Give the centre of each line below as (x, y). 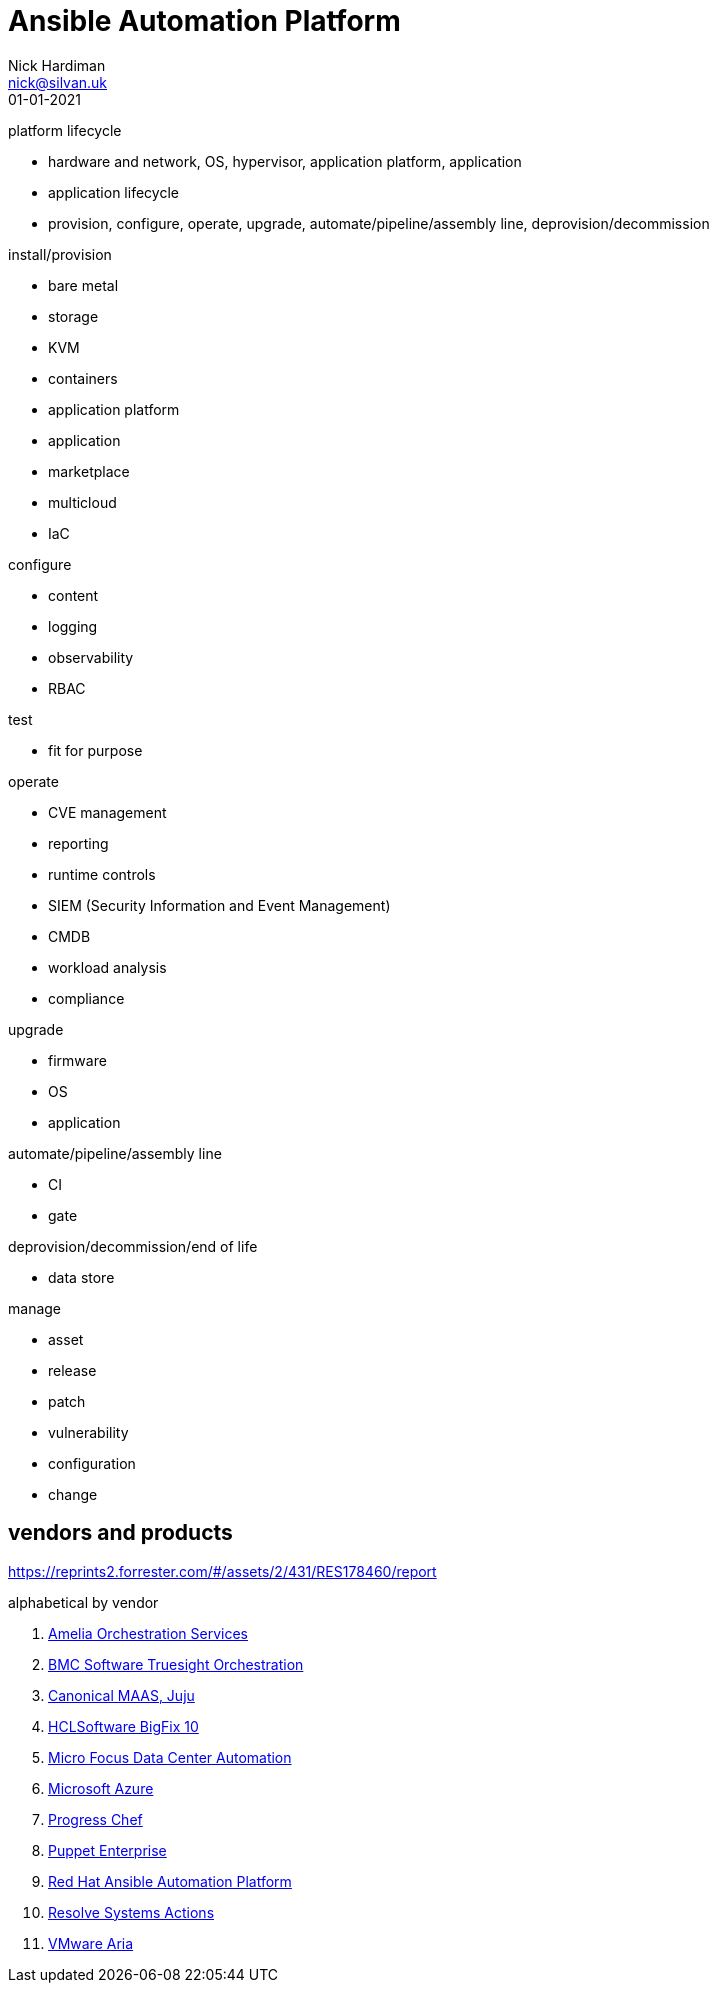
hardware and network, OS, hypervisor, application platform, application (285, 161)
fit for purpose (95, 750)
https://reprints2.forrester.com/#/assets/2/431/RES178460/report (222, 1571)
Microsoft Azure (101, 1788)
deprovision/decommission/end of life (133, 1246)
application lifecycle (113, 192)
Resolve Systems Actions (131, 1912)
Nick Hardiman (57, 65)
